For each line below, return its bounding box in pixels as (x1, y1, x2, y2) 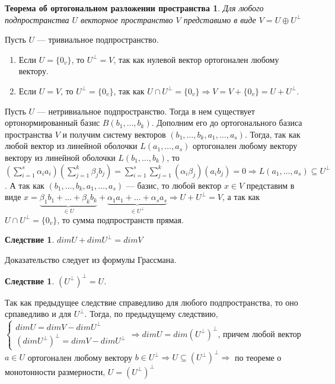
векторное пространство (81, 13, 173, 26)
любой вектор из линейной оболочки (5, 139, 138, 152)
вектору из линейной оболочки (5, 151, 116, 163)
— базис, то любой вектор (126, 179, 222, 191)
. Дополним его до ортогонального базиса (151, 116, 302, 129)
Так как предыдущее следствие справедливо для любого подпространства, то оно (5, 296, 298, 308)
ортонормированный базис (5, 116, 100, 129)
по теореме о (234, 351, 282, 363)
